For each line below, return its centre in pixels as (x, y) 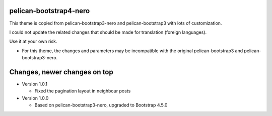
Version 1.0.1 (35, 84)
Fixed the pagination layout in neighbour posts (83, 91)
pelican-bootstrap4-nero (50, 11)
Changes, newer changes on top (61, 72)
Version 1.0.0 (35, 98)
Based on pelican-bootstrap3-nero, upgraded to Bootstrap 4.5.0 (101, 105)
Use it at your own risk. (33, 41)
